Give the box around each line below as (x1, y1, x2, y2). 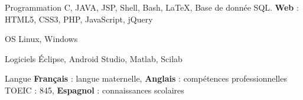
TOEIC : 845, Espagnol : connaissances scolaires (5, 83, 184, 96)
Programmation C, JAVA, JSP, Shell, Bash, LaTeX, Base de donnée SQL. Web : (5, 1, 299, 13)
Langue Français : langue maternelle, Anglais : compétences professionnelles (5, 72, 287, 85)
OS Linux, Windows (5, 33, 78, 45)
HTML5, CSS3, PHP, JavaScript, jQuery (5, 12, 153, 25)
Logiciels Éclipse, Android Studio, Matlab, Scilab (5, 52, 183, 64)
